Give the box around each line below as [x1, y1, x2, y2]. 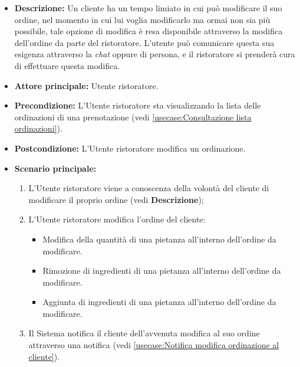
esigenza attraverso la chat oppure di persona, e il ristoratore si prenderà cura [14, 48, 295, 60]
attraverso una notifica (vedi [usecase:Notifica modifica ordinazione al [28, 339, 279, 351]
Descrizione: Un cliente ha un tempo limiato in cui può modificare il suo [14, 2, 282, 14]
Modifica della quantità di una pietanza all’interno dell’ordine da [42, 232, 276, 245]
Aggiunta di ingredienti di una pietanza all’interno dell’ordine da [42, 296, 276, 308]
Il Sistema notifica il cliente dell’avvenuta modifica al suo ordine [28, 327, 260, 339]
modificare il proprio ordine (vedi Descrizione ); [28, 193, 204, 205]
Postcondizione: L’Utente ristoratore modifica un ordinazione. [14, 142, 246, 154]
